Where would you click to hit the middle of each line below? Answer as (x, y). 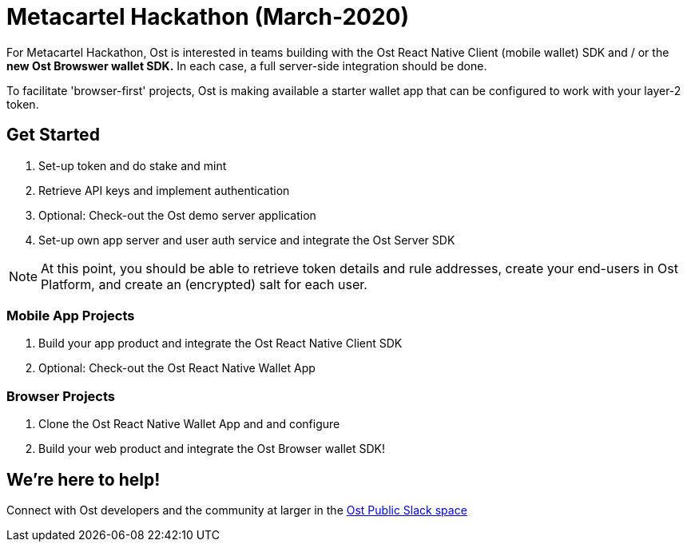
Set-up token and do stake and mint (133, 165)
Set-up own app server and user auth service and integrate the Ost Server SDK (247, 240)
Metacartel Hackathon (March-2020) (208, 17)
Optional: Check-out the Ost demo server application (177, 215)
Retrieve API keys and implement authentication (164, 190)
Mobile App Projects (71, 315)
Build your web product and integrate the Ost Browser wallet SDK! (212, 449)
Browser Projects (61, 396)
